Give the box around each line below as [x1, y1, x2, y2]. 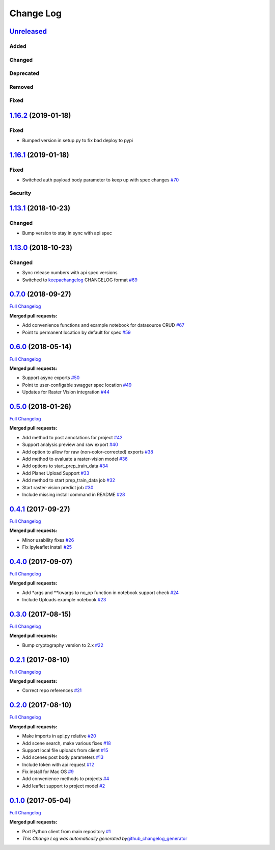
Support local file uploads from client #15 [22, 747, 108, 753]
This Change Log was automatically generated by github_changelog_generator [22, 835, 188, 841]
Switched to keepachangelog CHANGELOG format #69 [22, 277, 137, 283]
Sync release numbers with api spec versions [22, 270, 118, 276]
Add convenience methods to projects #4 [22, 776, 109, 782]
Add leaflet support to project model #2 [22, 783, 105, 789]
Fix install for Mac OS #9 [22, 768, 74, 775]
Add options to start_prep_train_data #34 [22, 463, 108, 469]
